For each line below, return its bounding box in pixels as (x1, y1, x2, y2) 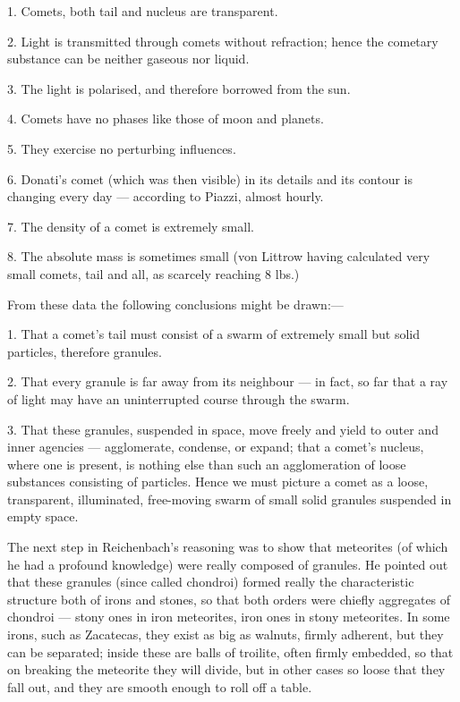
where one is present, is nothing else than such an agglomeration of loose (7, 454, 406, 473)
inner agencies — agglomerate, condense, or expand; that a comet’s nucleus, (7, 437, 424, 456)
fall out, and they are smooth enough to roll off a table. (7, 677, 312, 696)
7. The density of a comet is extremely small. (7, 216, 254, 235)
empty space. (7, 507, 79, 526)
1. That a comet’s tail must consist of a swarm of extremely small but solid (7, 325, 420, 343)
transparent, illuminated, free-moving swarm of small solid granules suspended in (7, 489, 452, 508)
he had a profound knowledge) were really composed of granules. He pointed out (7, 554, 448, 573)
